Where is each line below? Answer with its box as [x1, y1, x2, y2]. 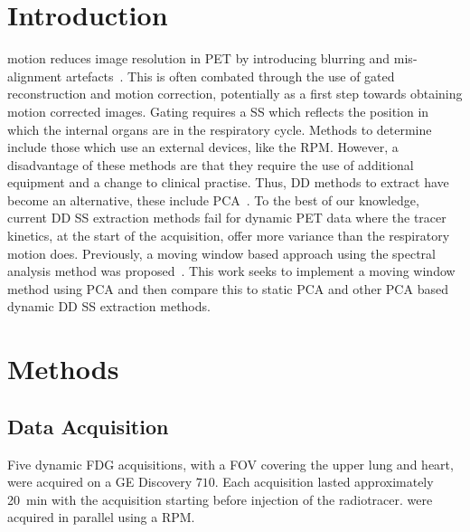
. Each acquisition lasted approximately [214, 472, 434, 491]
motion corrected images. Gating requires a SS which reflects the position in [7, 101, 429, 120]
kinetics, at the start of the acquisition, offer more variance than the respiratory [7, 226, 450, 245]
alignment [7, 66, 62, 85]
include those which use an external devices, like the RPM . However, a [7, 138, 399, 157]
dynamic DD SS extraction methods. [7, 297, 211, 316]
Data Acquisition [7, 412, 169, 440]
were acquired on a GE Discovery [7, 472, 193, 491]
